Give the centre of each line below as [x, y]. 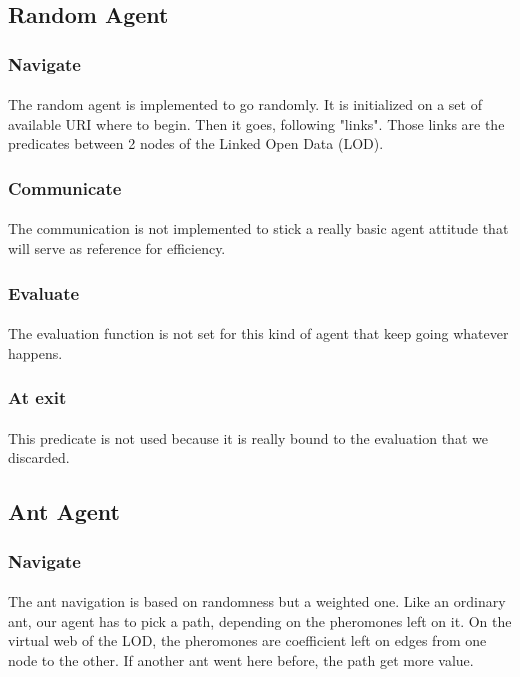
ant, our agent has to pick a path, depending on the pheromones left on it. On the [260, 620]
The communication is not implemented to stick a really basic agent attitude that [258, 228]
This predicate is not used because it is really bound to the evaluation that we [248, 437]
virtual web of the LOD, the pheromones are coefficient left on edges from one [247, 640]
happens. [35, 352]
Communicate [65, 187]
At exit [37, 397]
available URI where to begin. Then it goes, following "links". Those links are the [256, 123]
